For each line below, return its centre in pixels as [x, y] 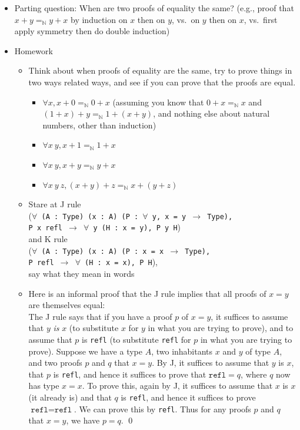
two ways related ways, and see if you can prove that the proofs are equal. [162, 82]
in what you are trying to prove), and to [221, 328]
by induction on [99, 19]
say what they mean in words [81, 273]
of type [258, 351]
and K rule [48, 239]
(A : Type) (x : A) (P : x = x [103, 251]
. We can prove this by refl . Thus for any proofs [163, 408]
